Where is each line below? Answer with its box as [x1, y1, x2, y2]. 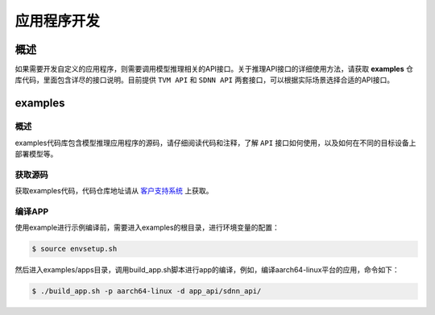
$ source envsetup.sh [31, 244, 118, 254]
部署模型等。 [14, 149, 58, 159]
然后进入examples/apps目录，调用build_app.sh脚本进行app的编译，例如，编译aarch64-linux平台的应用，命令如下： [14, 265, 400, 275]
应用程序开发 [14, 12, 101, 30]
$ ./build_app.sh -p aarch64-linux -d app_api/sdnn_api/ [31, 287, 262, 296]
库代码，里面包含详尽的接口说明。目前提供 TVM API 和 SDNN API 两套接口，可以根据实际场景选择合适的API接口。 [14, 75, 395, 85]
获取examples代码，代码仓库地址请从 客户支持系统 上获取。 [14, 186, 213, 196]
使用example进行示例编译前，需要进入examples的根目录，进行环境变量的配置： [14, 222, 280, 233]
